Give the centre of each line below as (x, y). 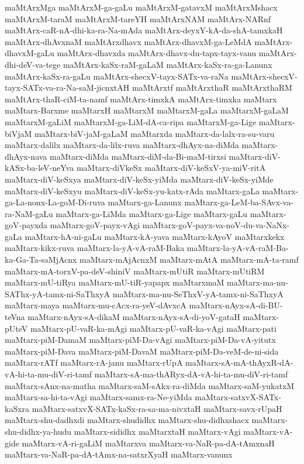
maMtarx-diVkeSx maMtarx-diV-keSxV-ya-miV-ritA (171, 168)
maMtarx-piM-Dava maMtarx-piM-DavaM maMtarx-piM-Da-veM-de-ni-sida (142, 351)
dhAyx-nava (26, 156)
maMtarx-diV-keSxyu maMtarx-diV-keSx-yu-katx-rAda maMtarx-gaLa (132, 190)
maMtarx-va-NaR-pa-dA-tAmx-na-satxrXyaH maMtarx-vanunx (119, 454)
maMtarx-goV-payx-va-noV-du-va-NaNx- (216, 225)
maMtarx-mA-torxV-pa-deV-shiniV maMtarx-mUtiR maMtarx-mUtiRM (135, 271)
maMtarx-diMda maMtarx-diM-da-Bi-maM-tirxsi (138, 156)
